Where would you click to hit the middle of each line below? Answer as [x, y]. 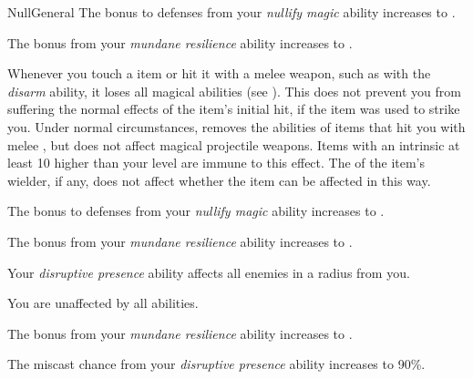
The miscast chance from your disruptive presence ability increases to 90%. [216, 364]
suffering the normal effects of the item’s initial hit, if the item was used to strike [234, 109]
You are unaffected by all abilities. [103, 303]
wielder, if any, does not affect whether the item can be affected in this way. [219, 180]
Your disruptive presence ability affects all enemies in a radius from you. [209, 272]
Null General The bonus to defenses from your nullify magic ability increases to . [231, 12]
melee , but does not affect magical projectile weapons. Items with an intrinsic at [234, 144]
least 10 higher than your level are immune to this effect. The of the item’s [216, 163]
